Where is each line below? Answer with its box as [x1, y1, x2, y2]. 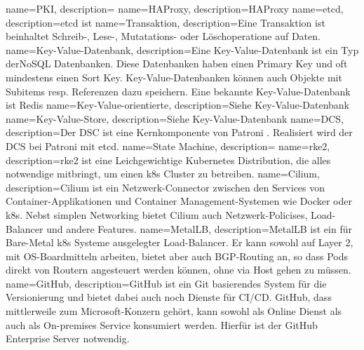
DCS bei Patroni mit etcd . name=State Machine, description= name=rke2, [6, 138, 330, 153]
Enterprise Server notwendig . [6, 331, 130, 346]
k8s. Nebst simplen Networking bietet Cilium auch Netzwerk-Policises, [6, 207, 308, 222]
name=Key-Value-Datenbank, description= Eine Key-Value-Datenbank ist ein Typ [6, 42, 359, 57]
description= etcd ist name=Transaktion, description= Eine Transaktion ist [6, 15, 325, 29]
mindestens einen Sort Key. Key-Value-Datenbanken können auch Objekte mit [6, 69, 342, 84]
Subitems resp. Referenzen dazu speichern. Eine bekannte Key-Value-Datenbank [6, 83, 351, 98]
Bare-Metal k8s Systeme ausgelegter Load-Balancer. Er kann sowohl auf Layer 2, [6, 235, 353, 250]
